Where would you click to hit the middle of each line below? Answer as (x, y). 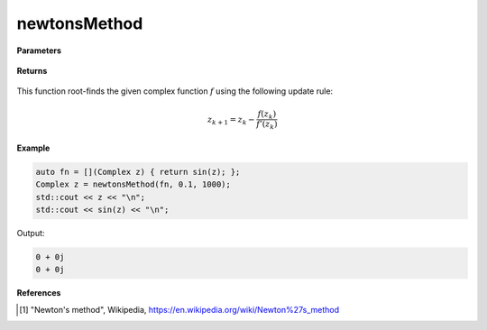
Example (33, 148)
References (39, 293)
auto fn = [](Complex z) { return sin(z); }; (138, 172)
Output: (31, 233)
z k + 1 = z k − (232, 120)
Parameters (39, 50)
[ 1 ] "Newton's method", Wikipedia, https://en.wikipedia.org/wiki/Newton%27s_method (179, 309)
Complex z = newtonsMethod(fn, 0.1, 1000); (133, 184)
